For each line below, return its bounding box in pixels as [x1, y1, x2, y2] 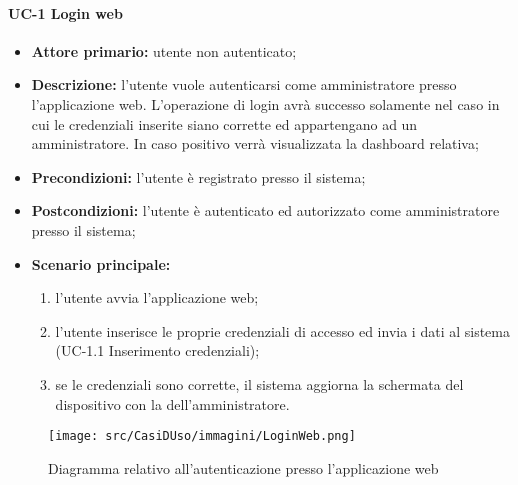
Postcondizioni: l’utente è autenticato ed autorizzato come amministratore [31, 200, 500, 221]
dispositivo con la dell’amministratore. [55, 393, 290, 414]
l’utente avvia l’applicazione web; [55, 287, 259, 308]
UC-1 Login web [8, 2, 123, 23]
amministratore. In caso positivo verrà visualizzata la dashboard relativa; [31, 133, 479, 154]
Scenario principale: [31, 253, 171, 274]
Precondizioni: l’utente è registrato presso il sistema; [31, 166, 366, 187]
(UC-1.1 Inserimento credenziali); [55, 340, 260, 361]
